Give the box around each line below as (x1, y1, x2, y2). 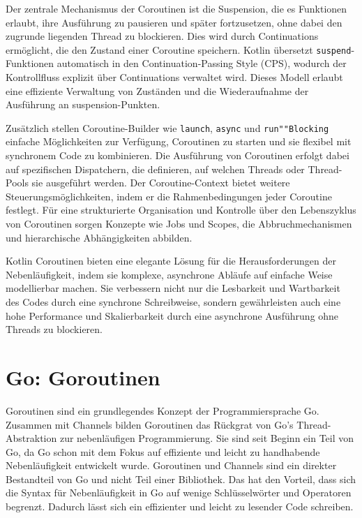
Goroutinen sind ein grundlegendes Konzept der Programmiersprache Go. (6, 403, 319, 417)
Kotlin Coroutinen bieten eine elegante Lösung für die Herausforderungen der (6, 253, 336, 268)
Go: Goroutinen (6, 362, 160, 391)
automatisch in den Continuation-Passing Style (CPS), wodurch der (56, 56, 347, 71)
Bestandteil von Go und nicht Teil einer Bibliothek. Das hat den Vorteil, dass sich (6, 471, 356, 486)
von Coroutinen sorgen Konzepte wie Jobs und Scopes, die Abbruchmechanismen (6, 216, 352, 231)
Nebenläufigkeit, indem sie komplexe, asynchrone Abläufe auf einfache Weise (6, 267, 333, 281)
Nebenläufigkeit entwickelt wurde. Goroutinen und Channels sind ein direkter (6, 458, 337, 473)
